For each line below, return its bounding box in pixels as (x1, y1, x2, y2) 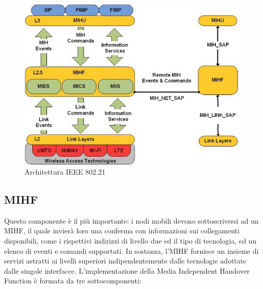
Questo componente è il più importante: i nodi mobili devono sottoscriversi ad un (4, 215, 259, 226)
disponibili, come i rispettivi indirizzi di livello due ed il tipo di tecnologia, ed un (4, 235, 257, 246)
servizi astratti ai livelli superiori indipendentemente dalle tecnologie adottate (4, 255, 247, 266)
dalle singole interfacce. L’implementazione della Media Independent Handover (4, 265, 250, 276)
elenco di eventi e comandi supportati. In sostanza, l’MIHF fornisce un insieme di (4, 245, 259, 256)
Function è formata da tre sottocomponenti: (4, 275, 141, 286)
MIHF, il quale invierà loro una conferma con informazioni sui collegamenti (4, 225, 240, 236)
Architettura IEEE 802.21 (25, 166, 106, 177)
